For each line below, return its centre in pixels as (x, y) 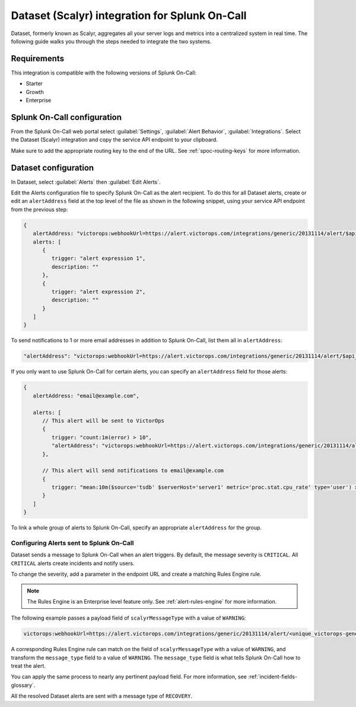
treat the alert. (28, 666)
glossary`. (23, 685)
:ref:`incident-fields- (273, 677)
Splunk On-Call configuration (66, 117)
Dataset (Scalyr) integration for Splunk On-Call (129, 15)
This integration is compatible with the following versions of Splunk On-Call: (104, 73)
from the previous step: (39, 209)
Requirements (38, 59)
